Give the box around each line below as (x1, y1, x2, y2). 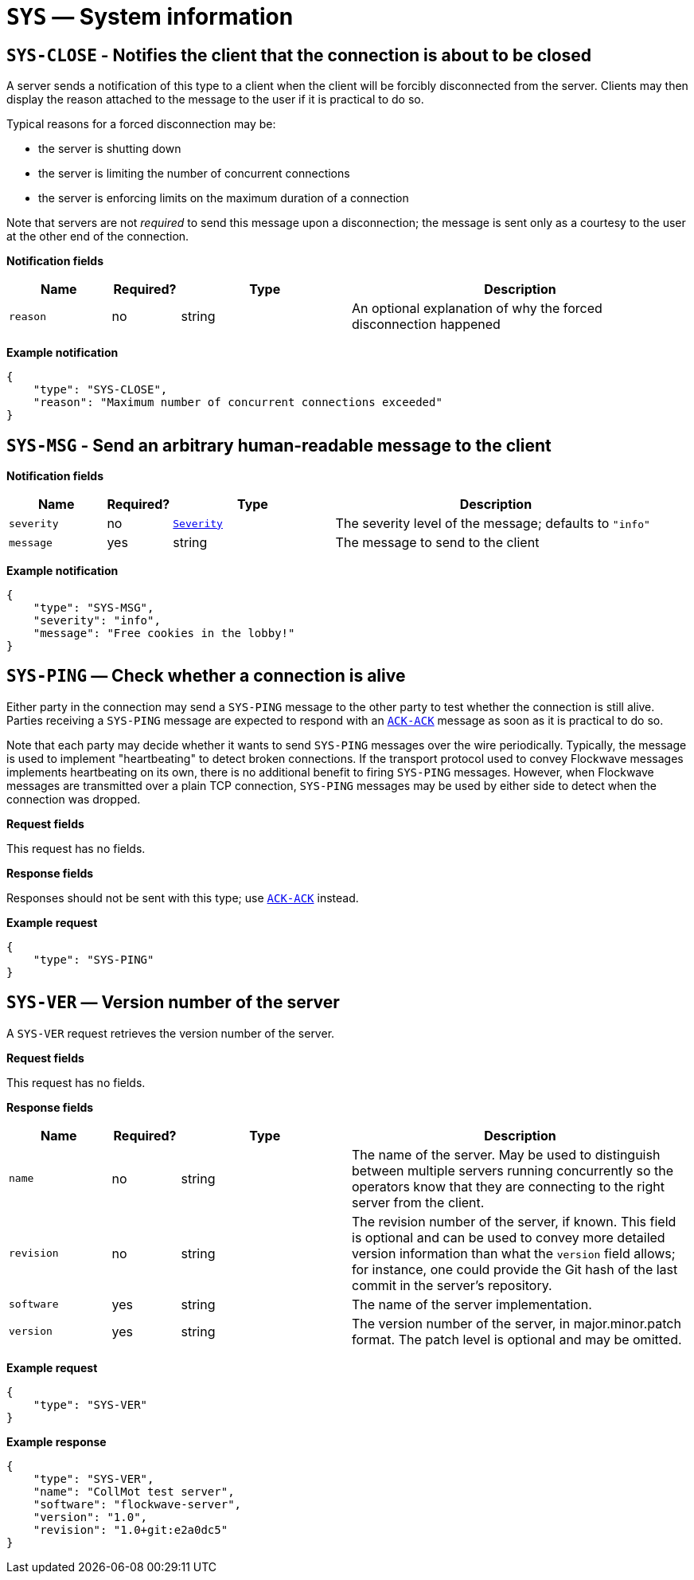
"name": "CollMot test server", (33, 1484, 235, 1498)
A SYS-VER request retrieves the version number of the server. (6, 1026, 335, 1040)
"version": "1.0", (33, 1510, 148, 1523)
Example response (6, 1434, 107, 1449)
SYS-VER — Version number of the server (6, 992, 340, 1013)
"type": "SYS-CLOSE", (33, 383, 168, 397)
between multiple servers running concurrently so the (352, 1162, 674, 1179)
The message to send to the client (335, 534, 540, 551)
